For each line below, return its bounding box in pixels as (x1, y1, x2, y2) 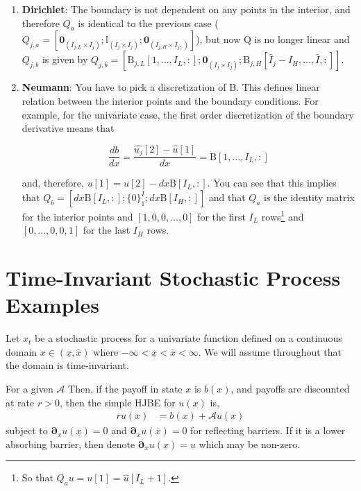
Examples (6, 291, 99, 319)
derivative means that (22, 121, 115, 135)
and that (208, 190, 246, 205)
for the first (197, 209, 246, 223)
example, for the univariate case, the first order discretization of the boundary (22, 107, 354, 121)
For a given (6, 381, 53, 395)
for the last (83, 223, 131, 237)
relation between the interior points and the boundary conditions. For (22, 93, 319, 107)
